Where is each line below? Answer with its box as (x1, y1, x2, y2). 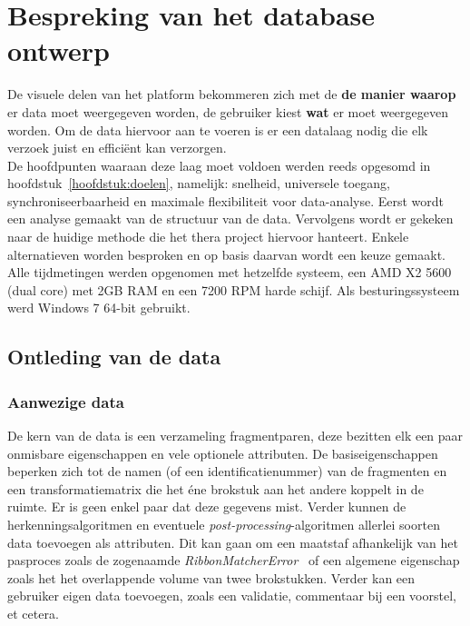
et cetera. (7, 603, 59, 622)
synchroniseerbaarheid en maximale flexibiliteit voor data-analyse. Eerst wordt (7, 191, 445, 210)
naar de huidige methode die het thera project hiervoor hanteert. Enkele (7, 227, 409, 246)
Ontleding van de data (7, 343, 221, 371)
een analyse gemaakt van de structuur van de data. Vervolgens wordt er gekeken (7, 209, 454, 228)
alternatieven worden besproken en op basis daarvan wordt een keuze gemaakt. (7, 244, 446, 263)
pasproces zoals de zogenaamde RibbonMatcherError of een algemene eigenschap (7, 551, 460, 570)
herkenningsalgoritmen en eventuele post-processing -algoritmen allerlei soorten (7, 515, 440, 533)
